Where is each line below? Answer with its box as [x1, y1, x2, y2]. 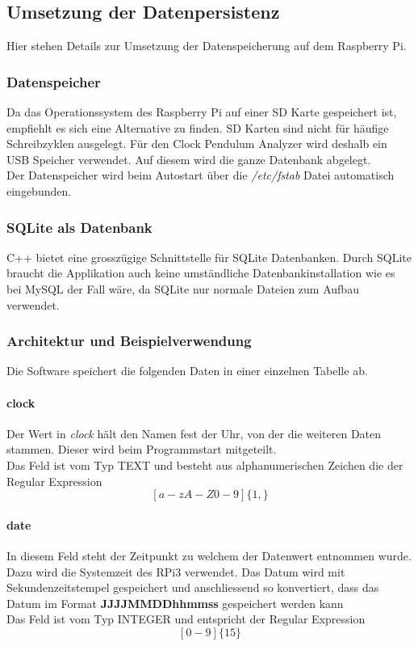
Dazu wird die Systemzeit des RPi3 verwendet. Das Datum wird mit [6, 563, 345, 580]
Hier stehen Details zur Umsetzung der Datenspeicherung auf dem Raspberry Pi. [6, 37, 407, 54]
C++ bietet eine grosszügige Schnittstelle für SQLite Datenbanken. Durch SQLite [6, 248, 412, 265]
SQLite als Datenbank [6, 217, 153, 237]
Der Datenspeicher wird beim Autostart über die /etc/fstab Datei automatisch [6, 167, 395, 184]
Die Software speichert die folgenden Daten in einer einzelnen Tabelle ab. [6, 362, 368, 379]
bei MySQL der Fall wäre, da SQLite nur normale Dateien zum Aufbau [6, 280, 359, 297]
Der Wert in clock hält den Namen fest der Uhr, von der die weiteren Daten [6, 424, 382, 441]
